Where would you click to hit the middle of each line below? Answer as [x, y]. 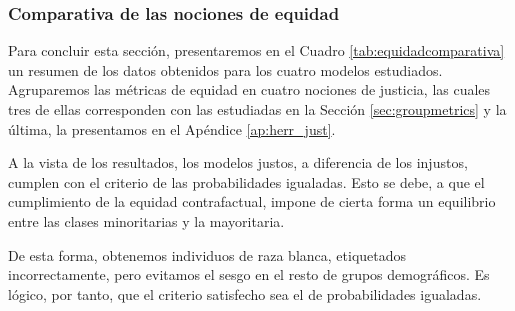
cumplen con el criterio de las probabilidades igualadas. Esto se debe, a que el [246, 181]
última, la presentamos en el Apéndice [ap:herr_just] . [172, 128]
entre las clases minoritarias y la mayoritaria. [146, 220]
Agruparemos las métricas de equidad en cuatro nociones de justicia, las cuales [249, 89]
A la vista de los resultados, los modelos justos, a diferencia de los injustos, [238, 162]
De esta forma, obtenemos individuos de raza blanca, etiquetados [207, 254]
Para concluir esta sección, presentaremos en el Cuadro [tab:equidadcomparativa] [256, 50]
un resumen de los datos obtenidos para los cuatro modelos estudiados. [225, 69]
